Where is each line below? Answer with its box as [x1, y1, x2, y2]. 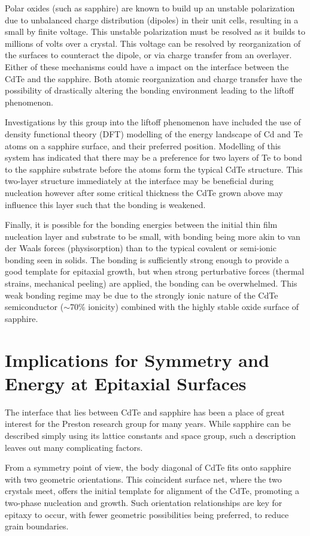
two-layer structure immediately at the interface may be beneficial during [5, 174, 274, 187]
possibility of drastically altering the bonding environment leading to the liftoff [5, 84, 294, 97]
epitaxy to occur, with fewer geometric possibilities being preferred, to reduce [5, 508, 289, 520]
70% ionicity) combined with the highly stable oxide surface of [69, 300, 299, 313]
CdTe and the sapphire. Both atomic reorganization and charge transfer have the [5, 72, 302, 85]
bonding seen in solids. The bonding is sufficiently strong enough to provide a [5, 253, 290, 266]
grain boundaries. [5, 520, 69, 532]
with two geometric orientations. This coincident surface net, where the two [5, 472, 282, 485]
